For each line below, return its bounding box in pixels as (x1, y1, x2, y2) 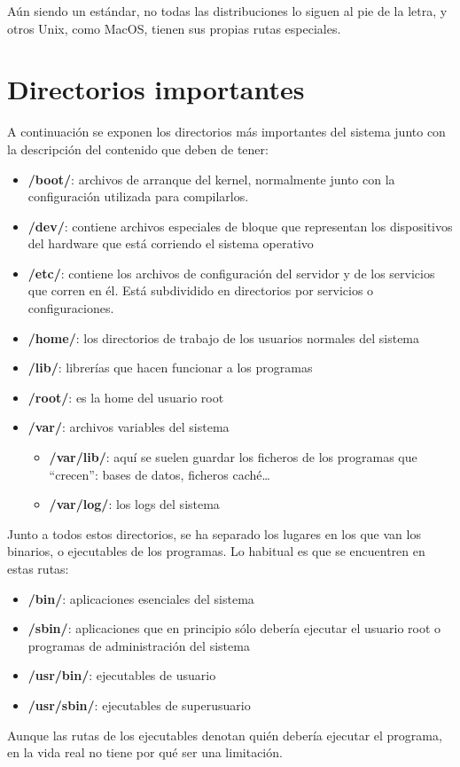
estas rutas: (7, 560, 69, 577)
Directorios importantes (7, 71, 305, 107)
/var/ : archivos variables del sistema (27, 418, 230, 436)
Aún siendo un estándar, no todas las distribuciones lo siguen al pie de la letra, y (7, 2, 448, 20)
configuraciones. (27, 299, 114, 317)
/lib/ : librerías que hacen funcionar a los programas (27, 358, 313, 377)
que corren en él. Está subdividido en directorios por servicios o (27, 281, 374, 300)
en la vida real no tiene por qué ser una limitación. (7, 743, 283, 762)
